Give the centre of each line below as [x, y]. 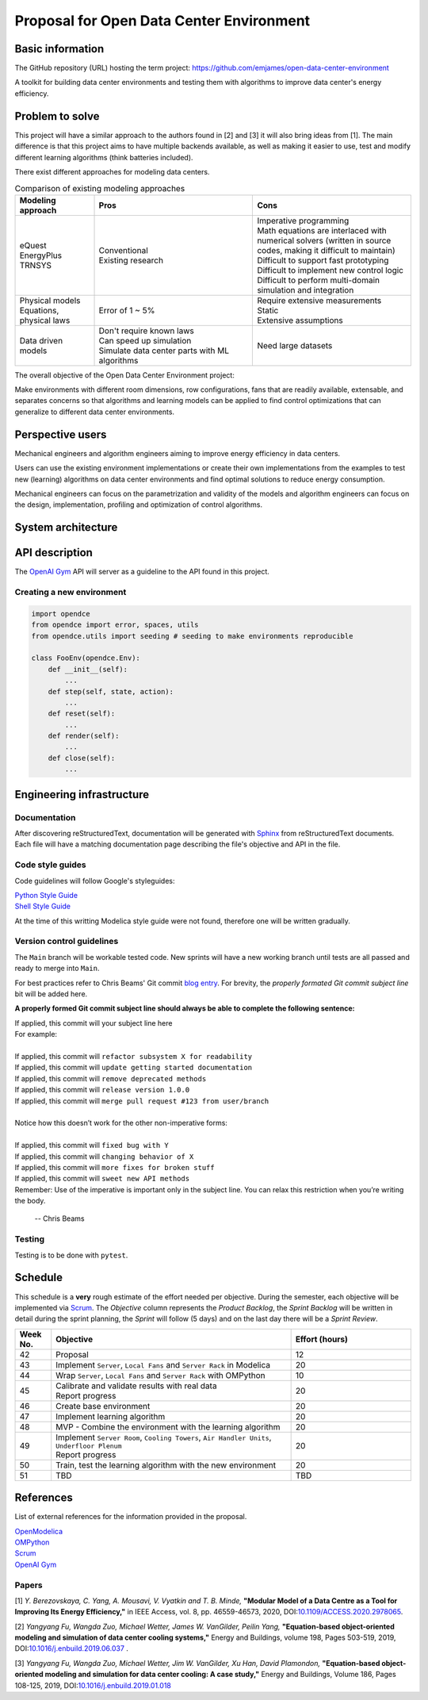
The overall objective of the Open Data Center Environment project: [125, 375]
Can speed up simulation [145, 340]
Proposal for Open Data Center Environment [162, 21]
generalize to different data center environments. [94, 412]
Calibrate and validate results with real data [136, 1386]
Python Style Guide [46, 895]
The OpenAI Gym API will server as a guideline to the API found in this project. [142, 572]
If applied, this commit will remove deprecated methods [111, 1078]
